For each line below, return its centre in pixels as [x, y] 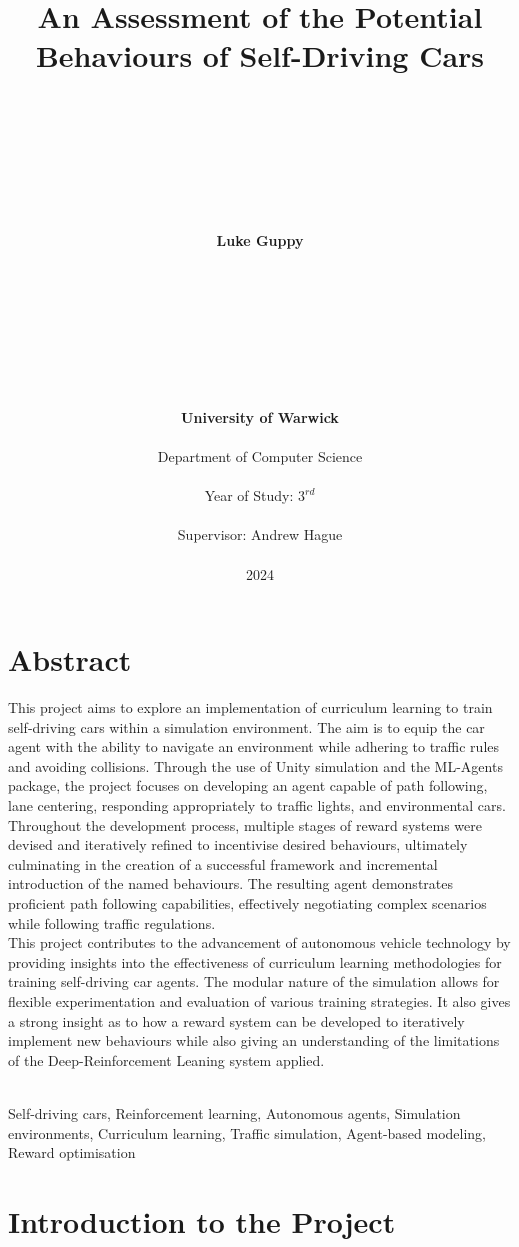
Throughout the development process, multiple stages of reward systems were [245, 824]
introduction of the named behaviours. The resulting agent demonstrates [230, 883]
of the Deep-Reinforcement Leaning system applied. [166, 1059]
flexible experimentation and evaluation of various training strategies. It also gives [259, 1001]
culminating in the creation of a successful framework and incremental [223, 863]
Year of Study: [249, 495]
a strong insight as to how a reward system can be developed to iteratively [236, 1020]
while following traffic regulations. [112, 922]
